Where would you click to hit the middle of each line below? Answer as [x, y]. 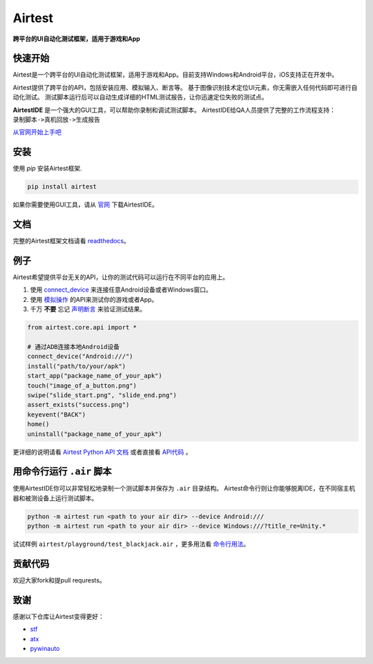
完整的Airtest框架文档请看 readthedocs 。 [71, 241]
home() [38, 424]
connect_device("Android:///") [80, 357]
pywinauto [45, 649]
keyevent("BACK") [57, 414]
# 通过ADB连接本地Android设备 [74, 347]
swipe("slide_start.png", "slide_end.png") [102, 395]
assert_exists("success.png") [78, 405]
